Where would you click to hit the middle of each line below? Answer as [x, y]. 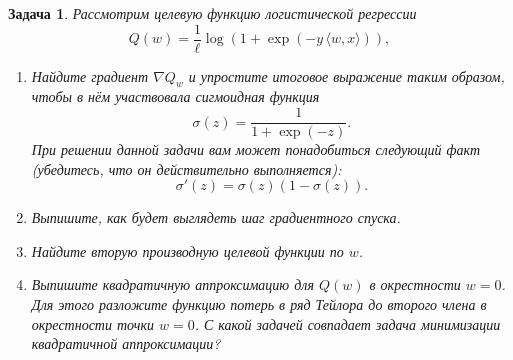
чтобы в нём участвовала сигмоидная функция [175, 96]
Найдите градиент [90, 75]
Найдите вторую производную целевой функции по [187, 250]
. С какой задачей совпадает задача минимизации [347, 323]
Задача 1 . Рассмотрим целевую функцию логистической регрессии [212, 13]
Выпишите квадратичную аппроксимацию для [172, 284]
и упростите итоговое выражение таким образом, [346, 75]
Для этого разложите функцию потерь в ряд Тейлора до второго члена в [259, 304]
